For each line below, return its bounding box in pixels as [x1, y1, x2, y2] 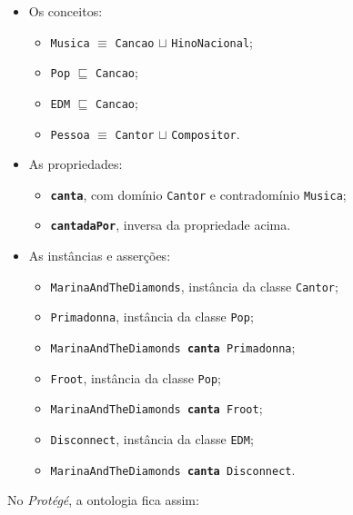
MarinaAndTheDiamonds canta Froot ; [50, 399, 263, 418]
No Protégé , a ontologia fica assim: [7, 490, 199, 510]
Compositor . [171, 124, 240, 143]
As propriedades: [28, 154, 123, 173]
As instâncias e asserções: [28, 246, 171, 265]
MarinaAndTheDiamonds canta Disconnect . [50, 460, 296, 479]
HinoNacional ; [171, 32, 253, 51]
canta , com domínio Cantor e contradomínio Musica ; [50, 184, 347, 203]
